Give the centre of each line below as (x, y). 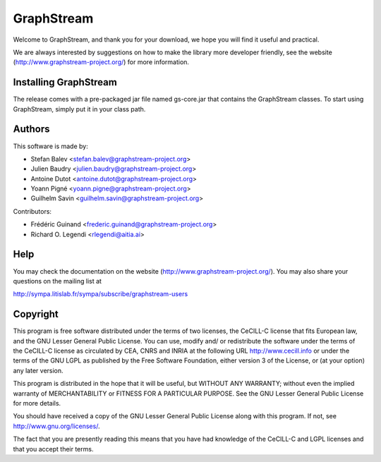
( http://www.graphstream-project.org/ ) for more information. (101, 62)
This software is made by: (50, 146)
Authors (31, 129)
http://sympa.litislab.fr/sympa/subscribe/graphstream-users (101, 294)
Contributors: (32, 211)
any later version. (38, 370)
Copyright (36, 314)
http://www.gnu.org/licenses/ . (56, 426)
